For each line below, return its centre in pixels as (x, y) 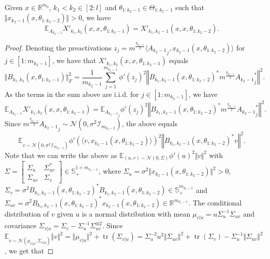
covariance (21, 225)
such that (190, 7)
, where (110, 171)
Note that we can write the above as (61, 155)
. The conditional (215, 202)
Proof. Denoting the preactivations (58, 47)
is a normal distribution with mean (136, 213)
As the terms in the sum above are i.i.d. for (72, 94)
